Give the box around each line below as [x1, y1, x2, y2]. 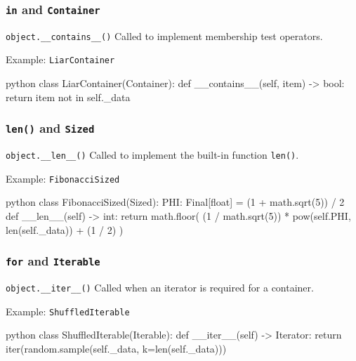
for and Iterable [6, 252, 100, 270]
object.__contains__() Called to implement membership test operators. [6, 28, 323, 43]
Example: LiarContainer [6, 52, 115, 67]
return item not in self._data [6, 89, 131, 104]
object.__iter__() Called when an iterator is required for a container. [6, 280, 314, 294]
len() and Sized [6, 119, 95, 137]
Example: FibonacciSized [6, 171, 120, 185]
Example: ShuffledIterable [6, 303, 130, 318]
